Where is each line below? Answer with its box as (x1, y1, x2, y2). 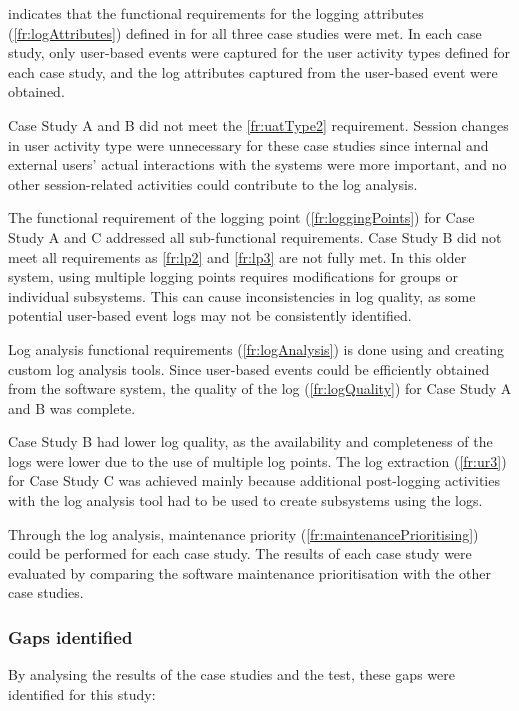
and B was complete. (8, 397, 136, 418)
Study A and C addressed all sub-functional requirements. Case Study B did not (8, 226, 502, 247)
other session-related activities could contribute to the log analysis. (8, 173, 418, 194)
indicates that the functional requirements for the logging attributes (8, 3, 424, 23)
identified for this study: (8, 683, 156, 704)
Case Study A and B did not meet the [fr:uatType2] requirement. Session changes (8, 114, 509, 135)
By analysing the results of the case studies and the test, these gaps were (8, 664, 455, 685)
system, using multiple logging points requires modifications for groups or (8, 266, 458, 287)
